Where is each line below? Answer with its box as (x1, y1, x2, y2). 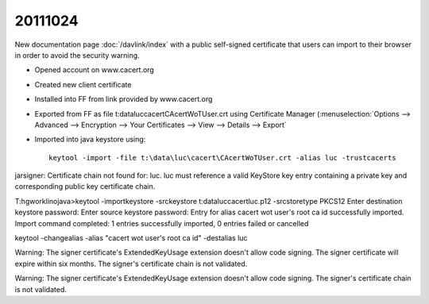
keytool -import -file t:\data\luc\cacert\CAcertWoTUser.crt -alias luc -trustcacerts (48, 153, 396, 162)
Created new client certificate (34, 79, 132, 89)
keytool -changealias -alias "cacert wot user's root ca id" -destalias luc (14, 233, 248, 243)
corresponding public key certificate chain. (14, 182, 156, 191)
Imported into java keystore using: (34, 135, 146, 144)
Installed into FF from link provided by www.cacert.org (34, 94, 213, 104)
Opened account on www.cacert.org (34, 65, 154, 75)
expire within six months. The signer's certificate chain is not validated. (14, 259, 248, 268)
